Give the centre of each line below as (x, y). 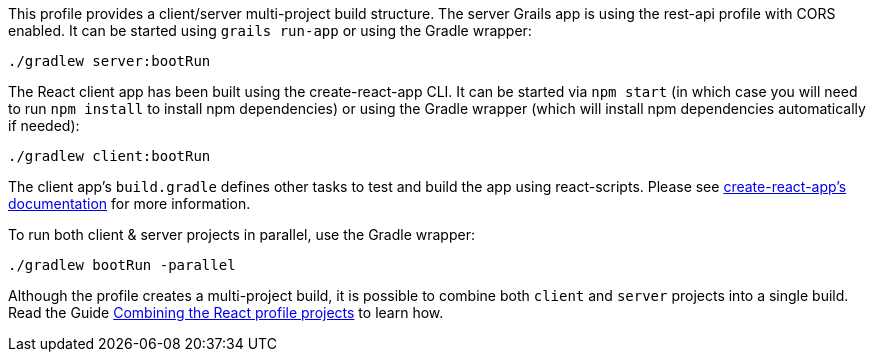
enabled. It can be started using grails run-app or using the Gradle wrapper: (270, 30)
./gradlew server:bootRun (109, 61)
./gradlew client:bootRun (109, 156)
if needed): (44, 125)
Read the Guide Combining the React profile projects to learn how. (226, 312)
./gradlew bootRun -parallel (122, 265)
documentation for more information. (129, 203)
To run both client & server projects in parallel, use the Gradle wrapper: (241, 234)
